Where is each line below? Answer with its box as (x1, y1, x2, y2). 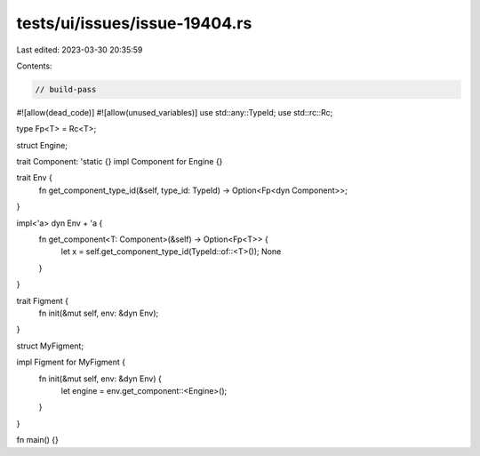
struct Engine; (16, 140, 68, 150)
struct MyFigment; (16, 340, 84, 351)
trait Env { (16, 172, 52, 183)
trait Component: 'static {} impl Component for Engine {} (16, 156, 223, 167)
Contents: (16, 60, 52, 71)
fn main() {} (16, 435, 60, 445)
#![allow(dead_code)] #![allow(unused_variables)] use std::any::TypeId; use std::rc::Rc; (16, 107, 333, 117)
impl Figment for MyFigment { (16, 356, 126, 368)
